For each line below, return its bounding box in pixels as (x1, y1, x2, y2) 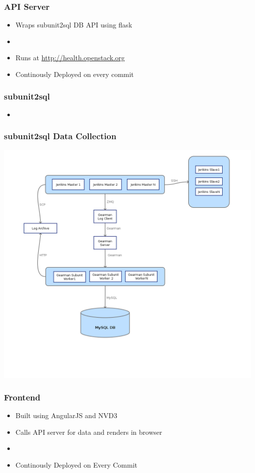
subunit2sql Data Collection (4, 130, 117, 142)
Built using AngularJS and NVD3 (15, 410, 118, 421)
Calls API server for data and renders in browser (15, 426, 162, 437)
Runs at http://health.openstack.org (15, 52, 125, 63)
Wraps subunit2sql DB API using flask (15, 20, 132, 30)
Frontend (4, 391, 41, 403)
